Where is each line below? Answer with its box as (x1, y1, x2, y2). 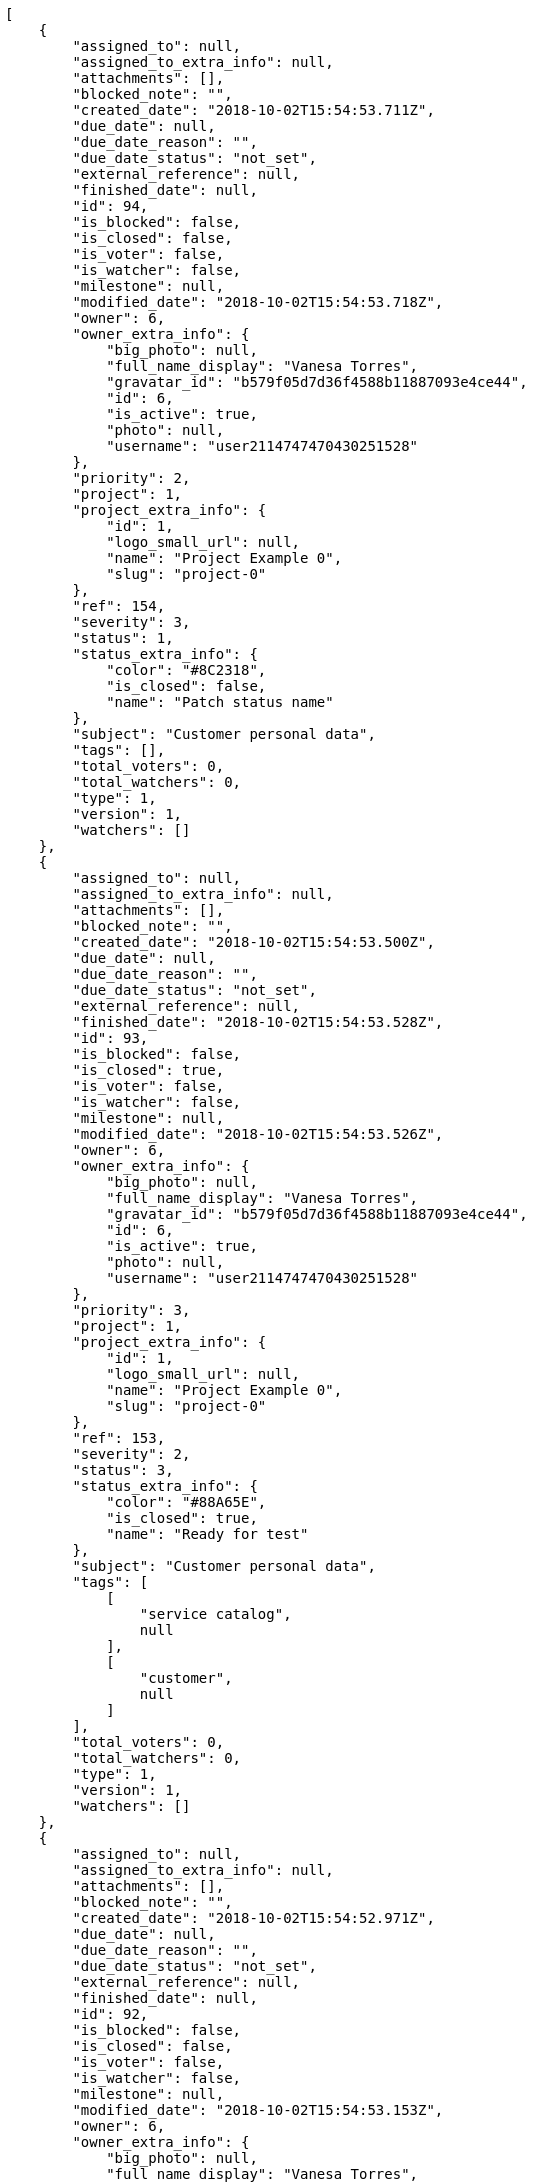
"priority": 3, (72, 1302, 191, 1318)
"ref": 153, (72, 1430, 166, 1446)
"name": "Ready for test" (106, 1526, 309, 1542)
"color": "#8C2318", (106, 662, 267, 678)
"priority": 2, (72, 470, 191, 486)
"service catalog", (139, 1606, 292, 1622)
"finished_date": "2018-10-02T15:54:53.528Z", (72, 1014, 444, 1030)
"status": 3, (72, 1462, 174, 1478)
